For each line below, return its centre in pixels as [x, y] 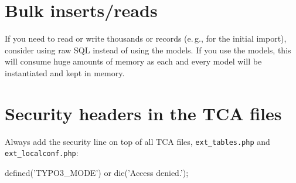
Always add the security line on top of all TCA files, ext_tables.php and [137, 141]
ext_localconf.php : [42, 153]
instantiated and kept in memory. [65, 72]
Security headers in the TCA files [143, 113]
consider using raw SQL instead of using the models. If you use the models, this [148, 50]
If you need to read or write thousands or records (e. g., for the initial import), [146, 38]
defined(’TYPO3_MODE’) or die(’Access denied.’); [97, 172]
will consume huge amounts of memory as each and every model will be [133, 61]
